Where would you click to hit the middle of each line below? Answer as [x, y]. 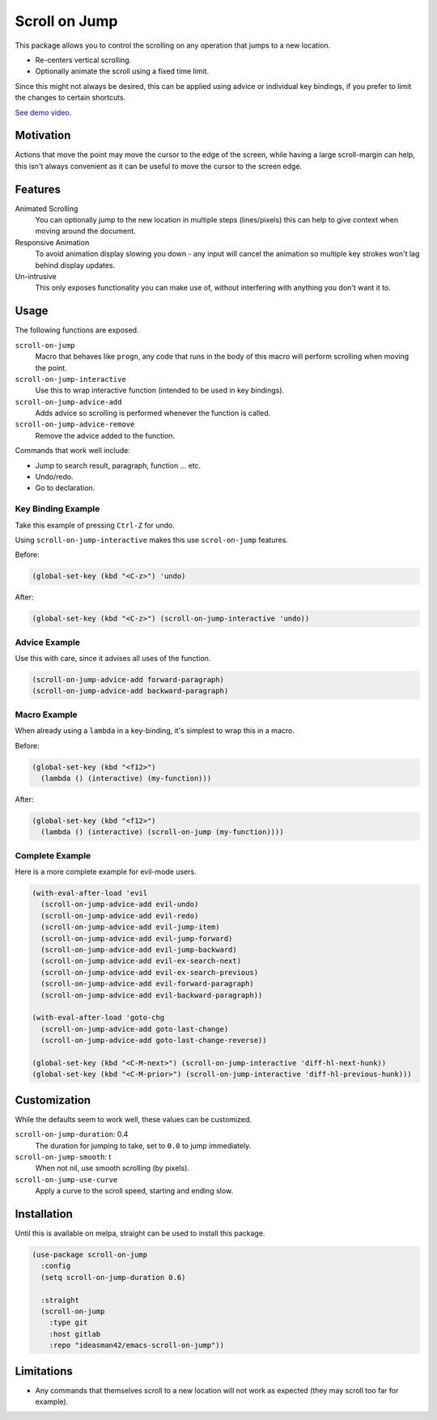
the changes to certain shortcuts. [70, 98]
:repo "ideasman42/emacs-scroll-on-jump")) [136, 1346]
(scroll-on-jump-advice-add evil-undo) [120, 905]
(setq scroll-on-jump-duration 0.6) [113, 1277]
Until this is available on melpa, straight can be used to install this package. [140, 1233]
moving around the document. [86, 231]
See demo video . [43, 112]
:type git [68, 1323]
